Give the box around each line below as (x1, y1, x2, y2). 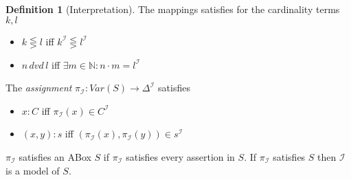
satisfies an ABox (19, 149, 91, 164)
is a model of (5, 163, 60, 177)
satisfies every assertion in (126, 149, 235, 164)
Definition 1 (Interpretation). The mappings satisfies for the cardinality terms (5, 2, 340, 16)
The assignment (5, 80, 72, 95)
